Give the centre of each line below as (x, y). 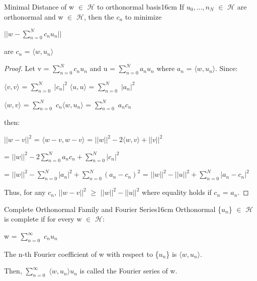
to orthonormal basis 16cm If (141, 7)
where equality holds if (177, 192)
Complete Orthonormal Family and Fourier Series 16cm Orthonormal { (113, 209)
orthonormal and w (34, 16)
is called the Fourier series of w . (128, 271)
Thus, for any (25, 192)
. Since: (227, 68)
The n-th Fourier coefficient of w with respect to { (81, 254)
